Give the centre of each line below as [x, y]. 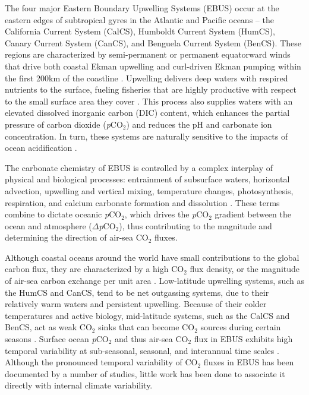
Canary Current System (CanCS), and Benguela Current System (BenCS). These [153, 42]
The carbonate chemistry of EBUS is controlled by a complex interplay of [139, 167]
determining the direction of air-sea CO [77, 237]
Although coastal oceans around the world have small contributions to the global [152, 257]
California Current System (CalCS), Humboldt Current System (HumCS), [140, 31]
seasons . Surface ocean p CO [57, 339]
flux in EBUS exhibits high [243, 339]
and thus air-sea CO [151, 339]
